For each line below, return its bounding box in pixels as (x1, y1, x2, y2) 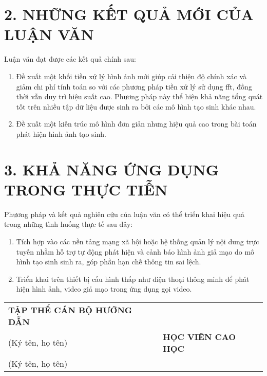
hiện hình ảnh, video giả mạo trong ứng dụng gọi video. (16, 283, 192, 294)
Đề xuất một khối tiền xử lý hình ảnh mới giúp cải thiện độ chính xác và (16, 70, 247, 81)
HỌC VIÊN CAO (163, 330, 236, 343)
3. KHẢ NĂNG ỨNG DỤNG (4, 158, 219, 180)
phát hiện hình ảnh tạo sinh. (16, 128, 106, 139)
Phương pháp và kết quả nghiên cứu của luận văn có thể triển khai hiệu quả (4, 208, 245, 219)
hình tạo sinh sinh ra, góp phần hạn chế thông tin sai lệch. (16, 256, 201, 267)
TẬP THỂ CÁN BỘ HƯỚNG (8, 303, 132, 316)
